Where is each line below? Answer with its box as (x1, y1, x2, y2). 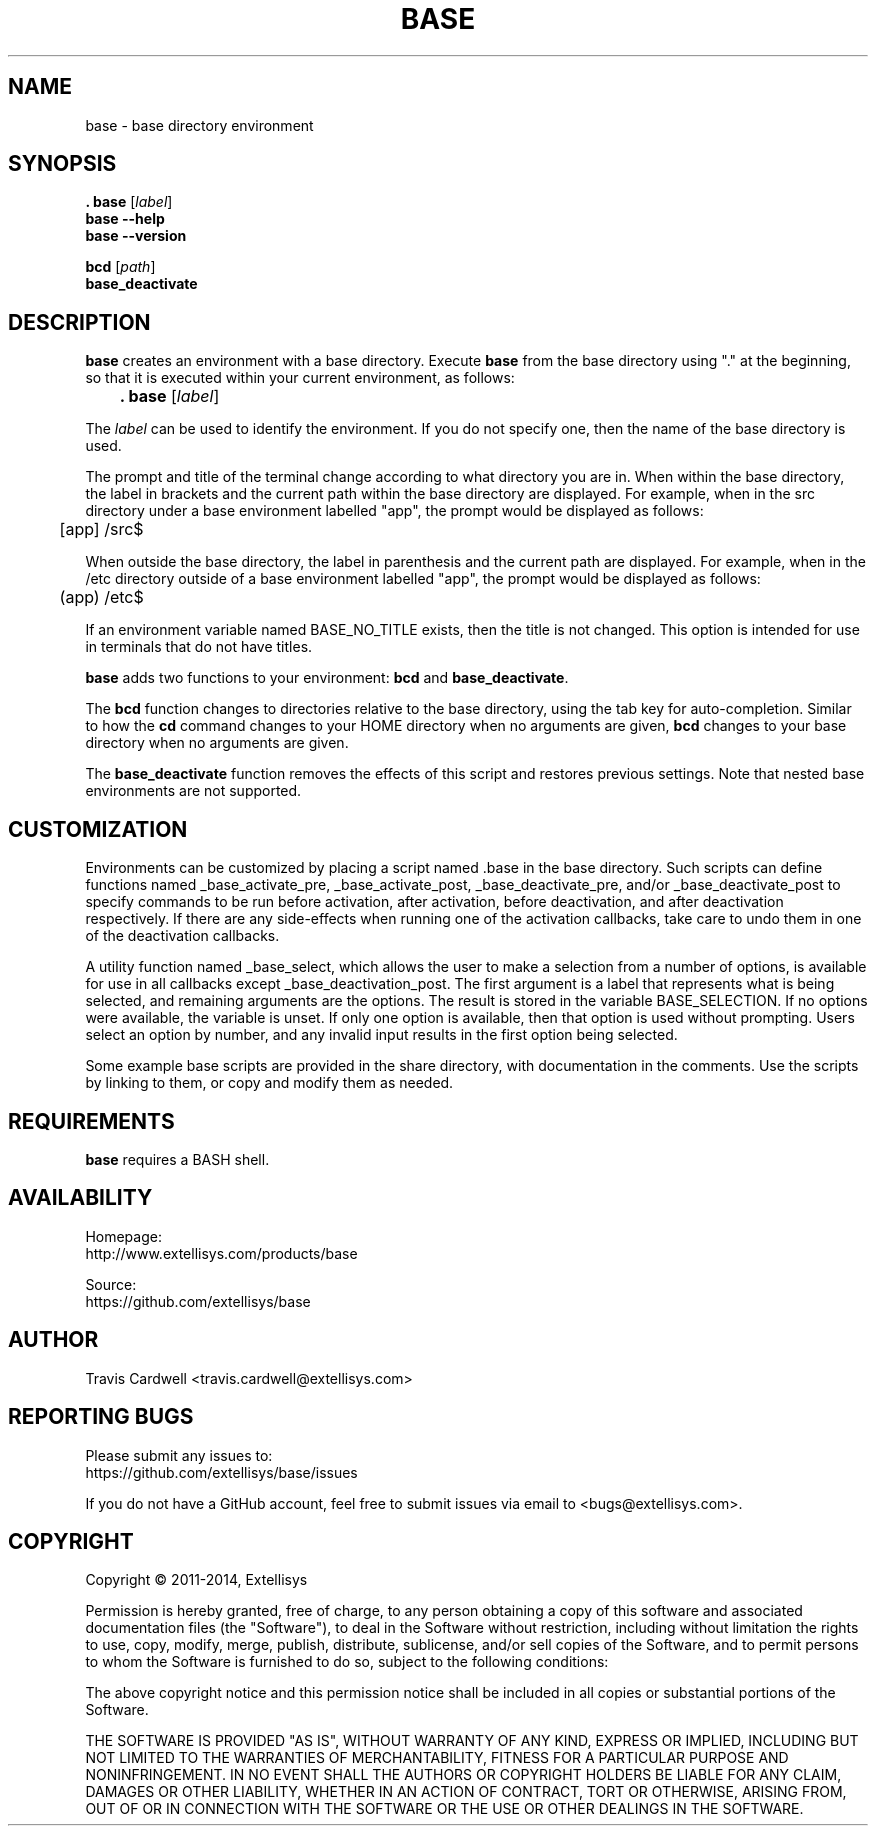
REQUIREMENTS (8, 1108, 175, 1134)
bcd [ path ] (85, 258, 156, 276)
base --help (85, 210, 165, 228)
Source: (85, 1275, 137, 1293)
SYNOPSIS (8, 151, 117, 177)
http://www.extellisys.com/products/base (85, 1244, 358, 1262)
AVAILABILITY (8, 1185, 153, 1211)
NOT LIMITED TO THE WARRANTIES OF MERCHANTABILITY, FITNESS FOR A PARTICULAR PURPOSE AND (85, 1749, 789, 1767)
